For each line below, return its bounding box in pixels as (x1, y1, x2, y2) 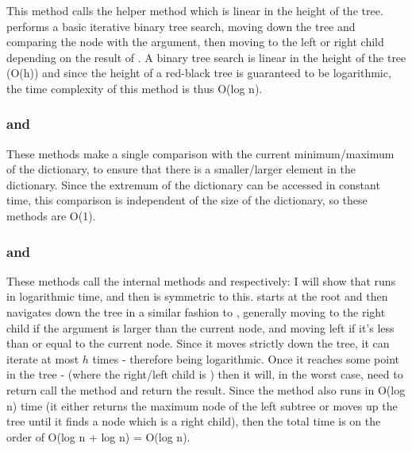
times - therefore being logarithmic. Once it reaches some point (92, 350, 400, 367)
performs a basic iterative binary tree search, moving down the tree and (6, 17, 356, 34)
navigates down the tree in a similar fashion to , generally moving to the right (6, 304, 386, 321)
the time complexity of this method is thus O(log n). (6, 80, 263, 96)
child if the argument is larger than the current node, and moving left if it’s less (6, 319, 395, 336)
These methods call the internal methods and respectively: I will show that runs (6, 272, 396, 289)
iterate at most (6, 350, 79, 367)
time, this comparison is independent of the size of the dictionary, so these (6, 192, 368, 208)
